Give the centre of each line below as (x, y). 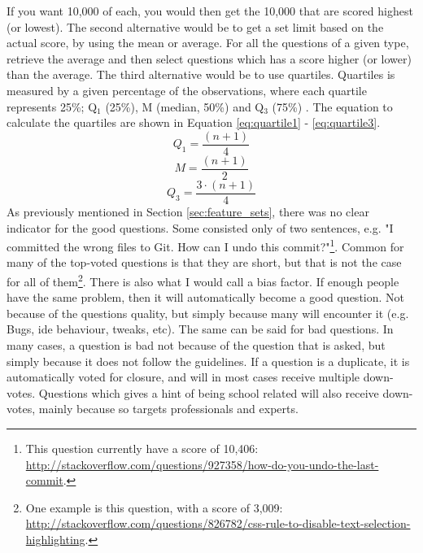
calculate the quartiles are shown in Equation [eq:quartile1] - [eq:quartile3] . (194, 122)
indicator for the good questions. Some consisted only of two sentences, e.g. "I (200, 227)
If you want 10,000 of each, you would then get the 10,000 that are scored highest (210, 11)
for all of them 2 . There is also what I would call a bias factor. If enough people (203, 280)
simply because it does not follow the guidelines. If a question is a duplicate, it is (208, 361)
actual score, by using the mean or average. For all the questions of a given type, (208, 43)
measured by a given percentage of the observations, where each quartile (187, 90)
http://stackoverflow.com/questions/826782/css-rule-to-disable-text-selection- (218, 523)
